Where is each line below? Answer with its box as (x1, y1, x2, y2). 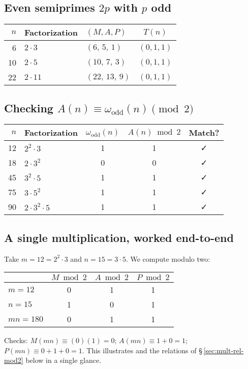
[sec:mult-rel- (203, 345, 244, 355)
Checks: (4, 335, 28, 346)
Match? (189, 127, 220, 139)
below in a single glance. (25, 355, 102, 365)
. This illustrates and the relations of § (82, 345, 202, 355)
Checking (4, 100, 53, 115)
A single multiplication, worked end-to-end (4, 229, 234, 245)
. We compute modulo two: (126, 253, 210, 264)
